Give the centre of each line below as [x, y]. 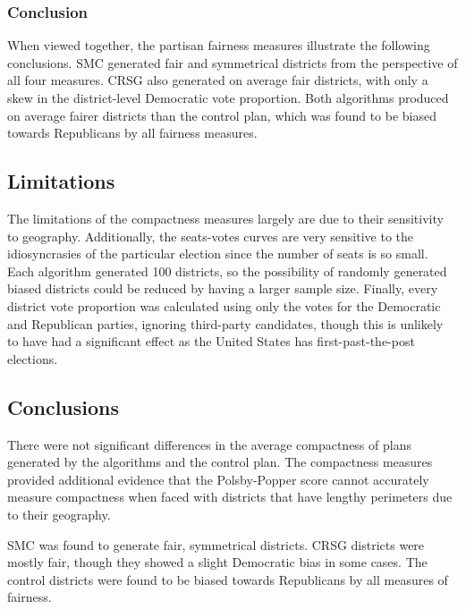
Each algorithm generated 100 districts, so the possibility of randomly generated [227, 271]
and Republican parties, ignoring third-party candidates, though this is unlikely [225, 323]
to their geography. [59, 514]
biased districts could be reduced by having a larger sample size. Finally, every [223, 288]
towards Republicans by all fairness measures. [132, 133]
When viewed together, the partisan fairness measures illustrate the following [219, 45]
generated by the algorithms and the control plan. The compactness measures [220, 462]
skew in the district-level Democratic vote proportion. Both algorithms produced [228, 97]
